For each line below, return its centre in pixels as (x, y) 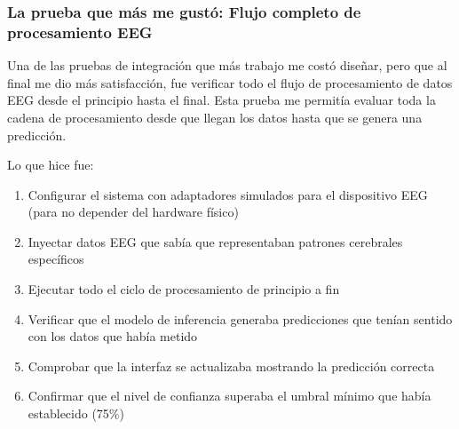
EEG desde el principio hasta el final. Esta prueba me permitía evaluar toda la (222, 100)
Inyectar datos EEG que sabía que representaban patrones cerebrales (215, 241)
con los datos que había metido (113, 336)
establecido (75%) (76, 413)
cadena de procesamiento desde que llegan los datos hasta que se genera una (215, 117)
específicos (56, 259)
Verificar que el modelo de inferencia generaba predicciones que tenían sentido (240, 318)
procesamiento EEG (80, 32)
